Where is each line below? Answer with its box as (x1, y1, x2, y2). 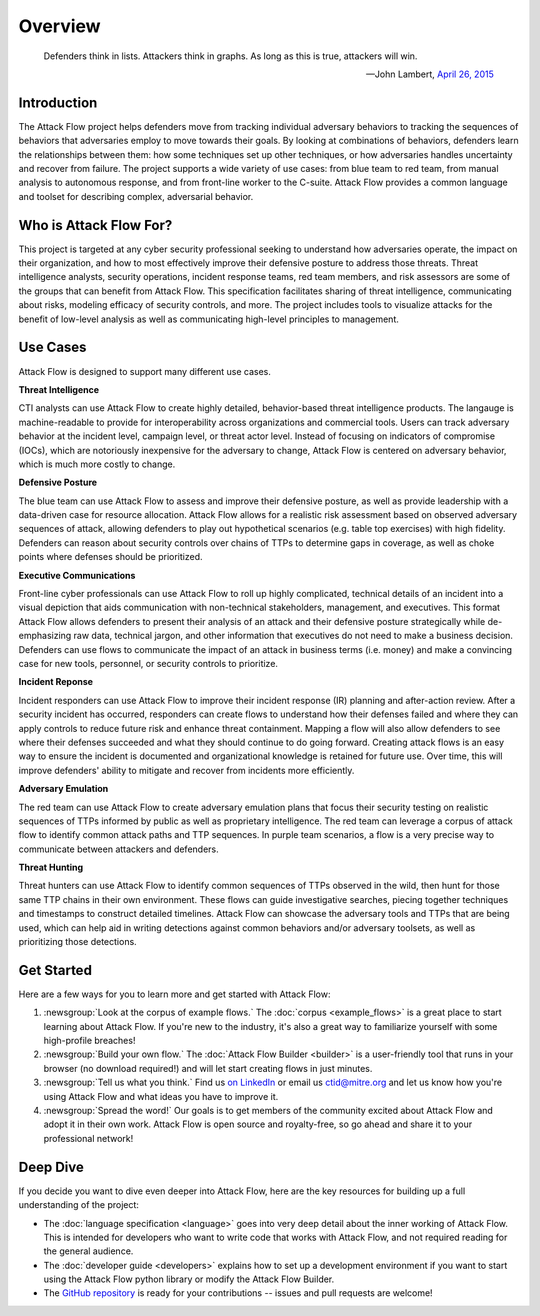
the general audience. (43, 1245, 134, 1257)
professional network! (43, 1132, 134, 1144)
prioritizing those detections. (18, 936, 137, 948)
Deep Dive (18, 1158, 84, 1175)
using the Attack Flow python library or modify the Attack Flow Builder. (43, 1273, 335, 1285)
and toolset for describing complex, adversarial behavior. (18, 190, 254, 202)
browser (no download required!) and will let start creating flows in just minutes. (43, 1062, 373, 1074)
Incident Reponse (18, 676, 94, 688)
